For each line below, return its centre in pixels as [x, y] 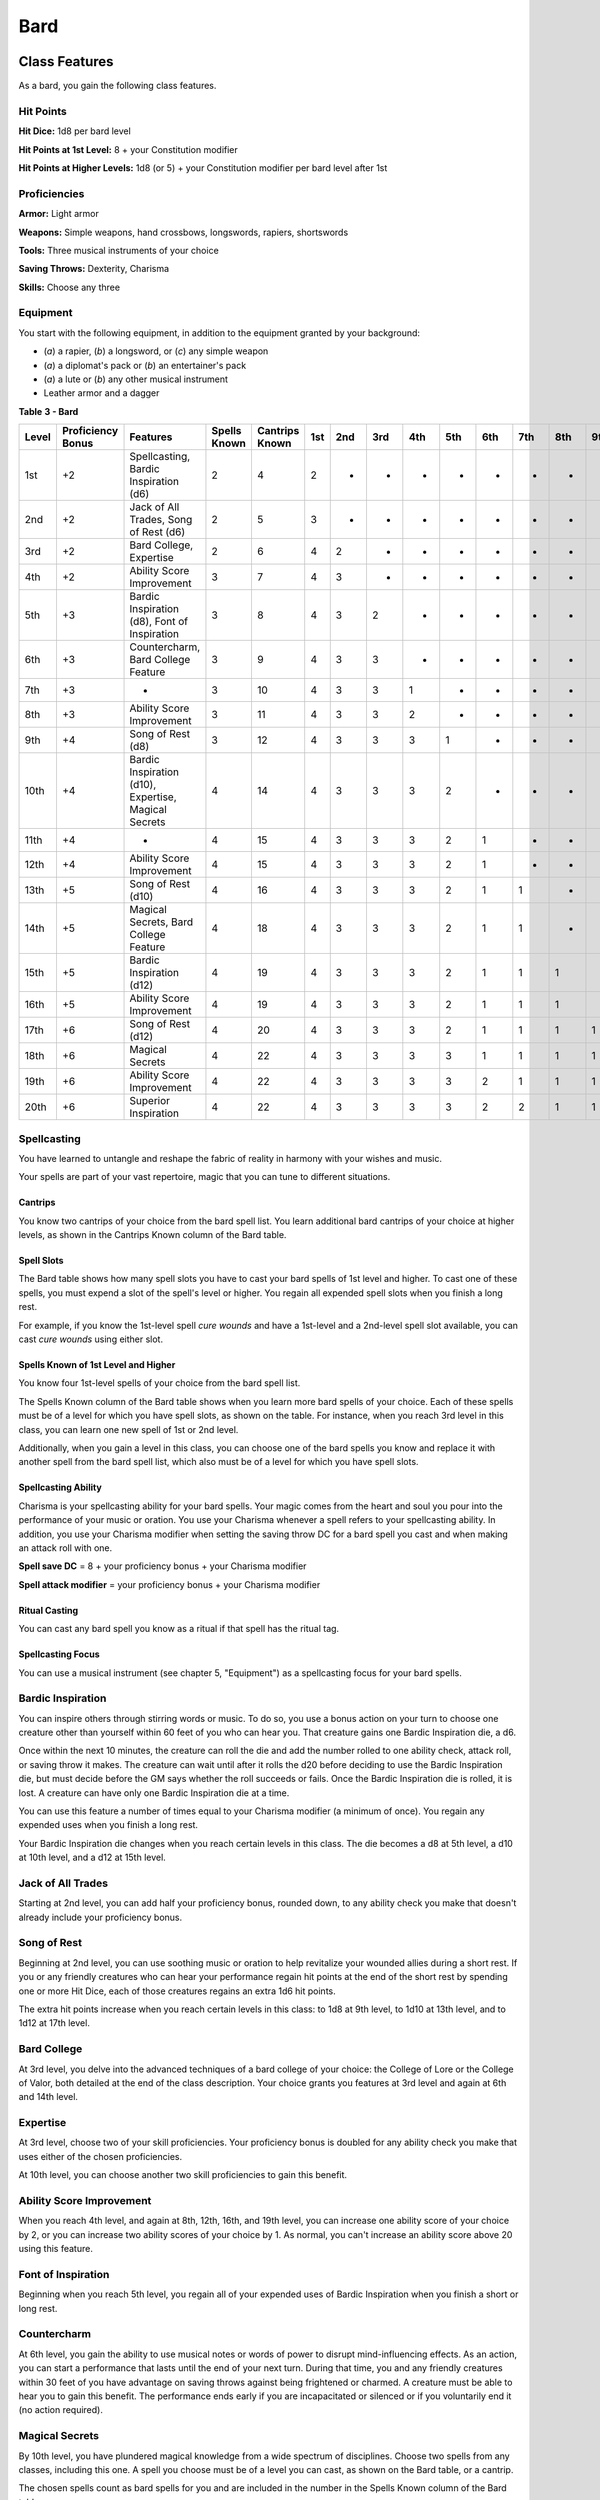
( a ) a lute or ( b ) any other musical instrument [136, 379]
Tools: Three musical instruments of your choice [118, 250]
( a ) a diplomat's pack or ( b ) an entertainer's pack [145, 365]
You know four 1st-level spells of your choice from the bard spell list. [159, 1383]
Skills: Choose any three [69, 287]
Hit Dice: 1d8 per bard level [75, 131]
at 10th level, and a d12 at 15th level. [92, 1857]
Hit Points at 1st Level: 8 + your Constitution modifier [128, 149]
